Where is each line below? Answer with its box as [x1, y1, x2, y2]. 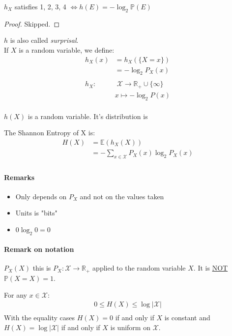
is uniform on [110, 322, 150, 332]
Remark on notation [4, 244, 74, 254]
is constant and [164, 312, 210, 323]
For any [4, 289, 27, 300]
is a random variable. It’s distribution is [28, 111, 148, 121]
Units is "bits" [15, 208, 58, 218]
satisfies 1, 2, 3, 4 [14, 1, 66, 11]
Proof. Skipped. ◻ [4, 18, 60, 29]
